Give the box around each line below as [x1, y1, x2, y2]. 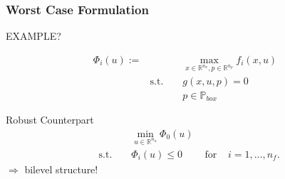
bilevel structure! [24, 161, 98, 176]
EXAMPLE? [6, 28, 61, 43]
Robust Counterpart [6, 112, 94, 127]
